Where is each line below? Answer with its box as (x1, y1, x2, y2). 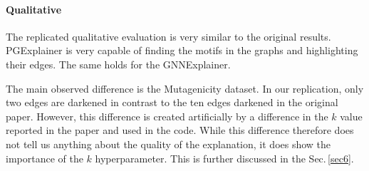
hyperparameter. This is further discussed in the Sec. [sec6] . (95, 150, 354, 165)
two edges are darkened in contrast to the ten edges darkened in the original (6, 95, 338, 110)
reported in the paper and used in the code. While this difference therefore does (6, 123, 354, 138)
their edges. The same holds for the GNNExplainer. (6, 56, 231, 71)
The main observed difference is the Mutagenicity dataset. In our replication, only (6, 81, 364, 95)
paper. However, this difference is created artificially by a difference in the (6, 108, 328, 123)
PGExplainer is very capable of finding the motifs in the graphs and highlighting (6, 43, 358, 58)
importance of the (6, 150, 83, 165)
